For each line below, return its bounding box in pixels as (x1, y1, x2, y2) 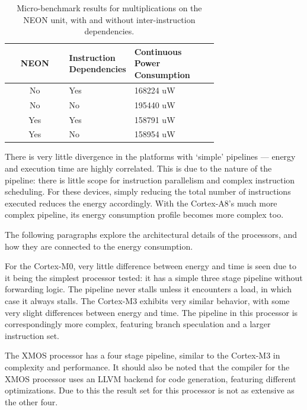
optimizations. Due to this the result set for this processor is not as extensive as (5, 384, 295, 396)
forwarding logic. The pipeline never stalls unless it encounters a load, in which (5, 283, 292, 295)
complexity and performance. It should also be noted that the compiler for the (5, 360, 290, 373)
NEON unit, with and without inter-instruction (23, 13, 196, 25)
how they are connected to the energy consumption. (5, 240, 193, 252)
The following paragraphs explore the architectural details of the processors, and (5, 228, 298, 240)
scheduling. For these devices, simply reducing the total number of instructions (5, 185, 291, 198)
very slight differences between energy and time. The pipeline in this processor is (5, 306, 298, 318)
